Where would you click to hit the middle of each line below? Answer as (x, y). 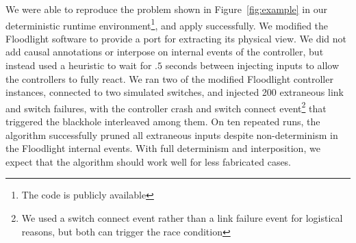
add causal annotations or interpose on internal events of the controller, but (165, 52)
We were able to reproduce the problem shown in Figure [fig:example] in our (166, 9)
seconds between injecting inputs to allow (252, 65)
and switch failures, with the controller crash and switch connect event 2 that (166, 107)
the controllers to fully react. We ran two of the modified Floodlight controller (169, 78)
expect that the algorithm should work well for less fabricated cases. (149, 161)
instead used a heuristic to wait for (79, 65)
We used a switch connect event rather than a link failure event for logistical (182, 218)
